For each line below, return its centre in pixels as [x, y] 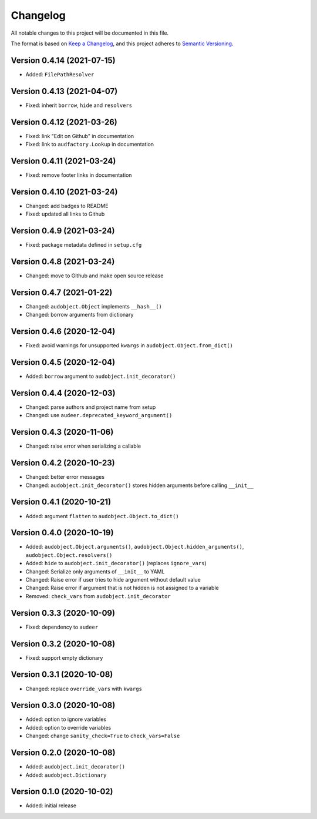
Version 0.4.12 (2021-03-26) [64, 122]
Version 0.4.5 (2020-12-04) [63, 362]
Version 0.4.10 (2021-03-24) [64, 192]
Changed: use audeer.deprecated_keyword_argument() [99, 415]
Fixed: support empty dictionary [64, 657]
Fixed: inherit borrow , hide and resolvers [79, 105]
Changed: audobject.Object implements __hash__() [94, 306]
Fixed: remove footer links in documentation [79, 175]
